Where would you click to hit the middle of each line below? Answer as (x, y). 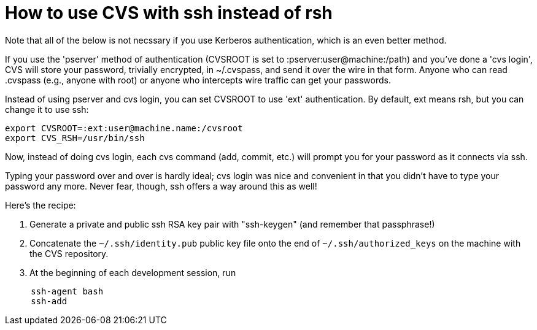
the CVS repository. (69, 253)
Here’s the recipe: (41, 205)
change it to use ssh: (47, 109)
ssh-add (49, 301)
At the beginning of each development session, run (133, 272)
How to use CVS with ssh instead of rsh (169, 13)
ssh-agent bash (67, 291)
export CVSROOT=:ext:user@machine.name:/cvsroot (124, 128)
